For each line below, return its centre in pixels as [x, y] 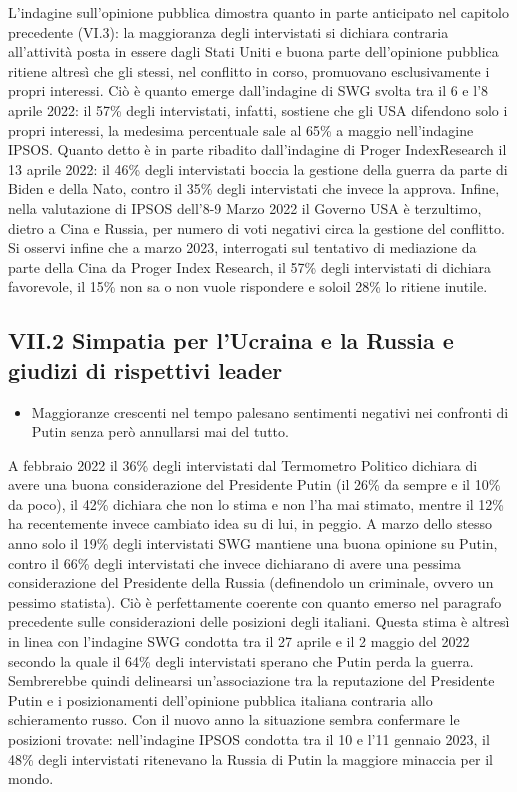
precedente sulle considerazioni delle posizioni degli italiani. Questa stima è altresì [259, 621]
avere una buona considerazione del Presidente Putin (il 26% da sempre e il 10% [254, 484]
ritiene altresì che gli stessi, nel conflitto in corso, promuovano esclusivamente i [249, 70]
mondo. [31, 778]
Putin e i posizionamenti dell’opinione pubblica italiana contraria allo [220, 699]
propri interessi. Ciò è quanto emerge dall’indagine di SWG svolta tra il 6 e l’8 [248, 90]
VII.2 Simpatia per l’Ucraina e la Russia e [231, 340]
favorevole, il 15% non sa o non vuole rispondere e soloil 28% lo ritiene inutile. [248, 286]
